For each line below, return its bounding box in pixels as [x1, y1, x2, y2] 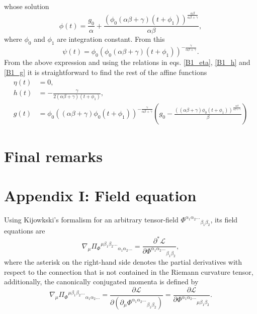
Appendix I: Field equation [4, 185, 197, 205]
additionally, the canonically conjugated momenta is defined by [4, 276, 199, 287]
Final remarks [4, 145, 103, 166]
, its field [210, 214, 238, 224]
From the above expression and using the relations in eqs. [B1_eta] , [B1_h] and [4, 57, 250, 67]
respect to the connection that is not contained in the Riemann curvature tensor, [4, 266, 253, 277]
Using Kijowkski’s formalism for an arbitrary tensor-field [4, 214, 179, 224]
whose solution [4, 1, 49, 11]
